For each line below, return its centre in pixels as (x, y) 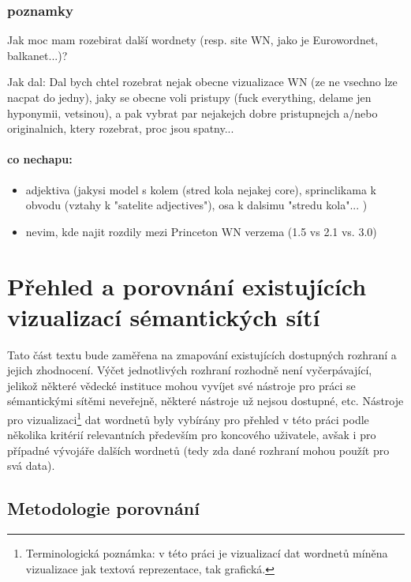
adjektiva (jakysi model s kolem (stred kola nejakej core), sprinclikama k (201, 189)
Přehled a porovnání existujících (187, 285)
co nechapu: (40, 159)
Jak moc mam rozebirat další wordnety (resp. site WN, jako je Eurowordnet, (193, 40)
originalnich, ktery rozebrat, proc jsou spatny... (121, 128)
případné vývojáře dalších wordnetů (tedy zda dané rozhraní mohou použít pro (198, 450)
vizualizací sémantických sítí (164, 316)
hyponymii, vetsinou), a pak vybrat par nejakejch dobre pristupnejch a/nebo (192, 113)
